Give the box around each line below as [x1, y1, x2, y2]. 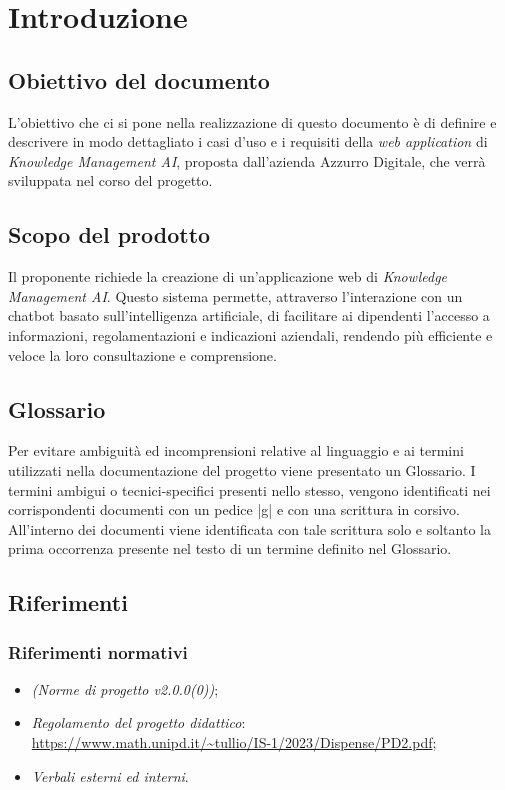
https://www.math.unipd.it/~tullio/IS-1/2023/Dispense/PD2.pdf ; [31, 732, 437, 753]
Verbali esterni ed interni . [31, 765, 189, 786]
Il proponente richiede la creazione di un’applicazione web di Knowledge [8, 266, 448, 287]
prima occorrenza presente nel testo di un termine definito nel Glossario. [8, 538, 452, 559]
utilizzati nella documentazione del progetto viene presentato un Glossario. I [8, 459, 476, 480]
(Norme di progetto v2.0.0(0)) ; [31, 678, 219, 699]
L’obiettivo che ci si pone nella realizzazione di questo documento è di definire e [8, 111, 497, 132]
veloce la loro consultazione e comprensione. [8, 344, 277, 365]
